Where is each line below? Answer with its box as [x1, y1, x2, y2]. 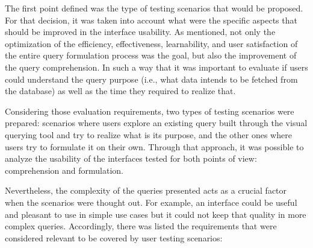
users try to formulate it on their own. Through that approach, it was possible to [5, 140, 304, 153]
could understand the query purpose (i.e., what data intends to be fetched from [5, 72, 298, 85]
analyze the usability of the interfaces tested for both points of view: [5, 152, 257, 165]
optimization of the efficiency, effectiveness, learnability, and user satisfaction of [5, 37, 298, 49]
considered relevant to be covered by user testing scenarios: [5, 231, 223, 244]
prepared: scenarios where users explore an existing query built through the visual [5, 116, 308, 129]
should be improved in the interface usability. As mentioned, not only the [5, 25, 276, 38]
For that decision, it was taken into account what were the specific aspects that [5, 13, 297, 26]
